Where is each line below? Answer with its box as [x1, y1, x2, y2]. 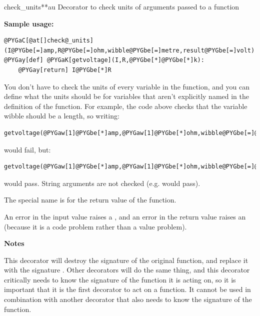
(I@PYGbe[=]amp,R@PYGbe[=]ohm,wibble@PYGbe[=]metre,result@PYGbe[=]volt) [4, 46, 255, 54]
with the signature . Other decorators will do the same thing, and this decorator [4, 264, 250, 275]
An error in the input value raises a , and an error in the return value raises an [4, 211, 246, 221]
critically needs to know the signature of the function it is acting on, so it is [4, 274, 236, 284]
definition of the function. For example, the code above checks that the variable [4, 100, 247, 111]
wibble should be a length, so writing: [4, 110, 119, 121]
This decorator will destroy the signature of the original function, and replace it [4, 254, 248, 265]
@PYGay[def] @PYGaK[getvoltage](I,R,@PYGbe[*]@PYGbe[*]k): [4, 56, 204, 64]
